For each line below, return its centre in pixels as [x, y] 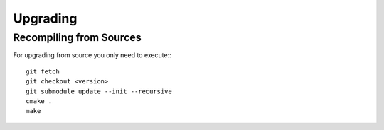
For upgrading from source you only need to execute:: [92, 55]
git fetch [43, 71]
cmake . [39, 101]
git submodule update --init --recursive [99, 91]
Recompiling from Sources [77, 37]
